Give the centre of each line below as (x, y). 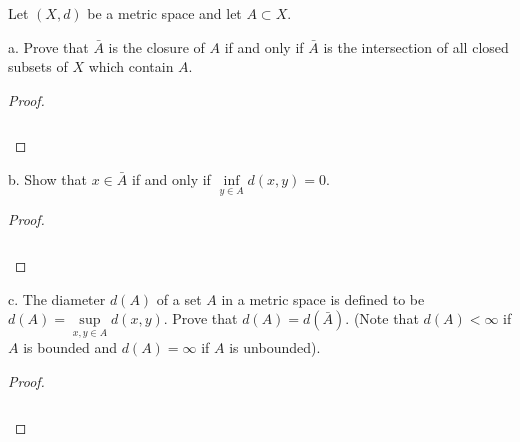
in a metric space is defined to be (323, 298)
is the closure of (156, 46)
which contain (131, 66)
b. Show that (47, 179)
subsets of (38, 66)
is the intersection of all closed (416, 46)
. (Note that (382, 318)
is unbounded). (275, 347)
